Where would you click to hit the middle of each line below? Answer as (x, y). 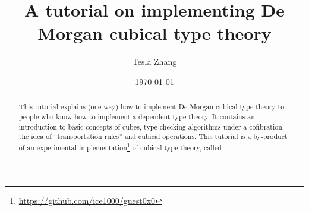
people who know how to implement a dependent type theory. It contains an (137, 116)
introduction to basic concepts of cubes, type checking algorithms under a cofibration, (152, 126)
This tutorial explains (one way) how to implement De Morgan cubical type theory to (152, 107)
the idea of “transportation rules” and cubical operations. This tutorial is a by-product (153, 136)
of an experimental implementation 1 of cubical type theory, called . (122, 146)
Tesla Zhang (154, 62)
